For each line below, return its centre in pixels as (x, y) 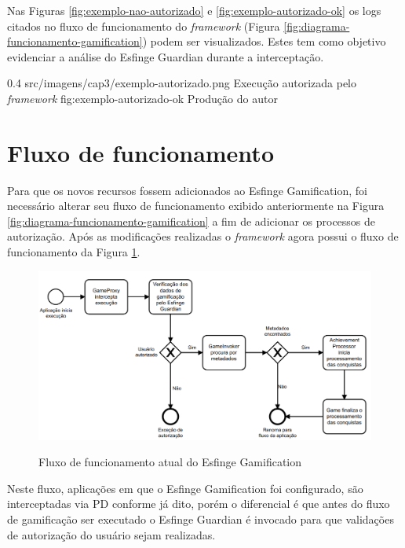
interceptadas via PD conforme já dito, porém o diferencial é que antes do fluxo (199, 504)
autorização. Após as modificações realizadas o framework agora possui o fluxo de (203, 236)
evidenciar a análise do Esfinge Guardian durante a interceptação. (166, 56)
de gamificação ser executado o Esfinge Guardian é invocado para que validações (201, 519)
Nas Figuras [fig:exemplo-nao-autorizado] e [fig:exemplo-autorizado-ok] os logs (194, 10)
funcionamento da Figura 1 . (74, 252)
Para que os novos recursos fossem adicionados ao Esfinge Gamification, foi (187, 190)
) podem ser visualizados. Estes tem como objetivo (264, 41)
